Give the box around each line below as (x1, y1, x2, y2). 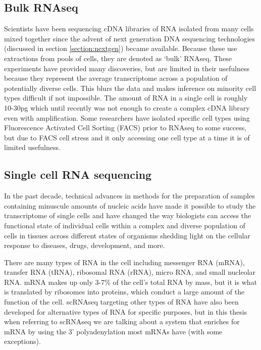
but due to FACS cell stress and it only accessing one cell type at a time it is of (4, 132, 250, 142)
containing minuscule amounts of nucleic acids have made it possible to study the (4, 200, 256, 211)
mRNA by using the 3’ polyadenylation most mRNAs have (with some (4, 326, 223, 336)
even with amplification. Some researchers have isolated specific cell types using (4, 112, 250, 123)
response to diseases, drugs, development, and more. (4, 240, 165, 251)
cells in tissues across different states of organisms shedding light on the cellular (4, 230, 250, 240)
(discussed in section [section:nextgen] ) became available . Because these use (4, 43, 237, 54)
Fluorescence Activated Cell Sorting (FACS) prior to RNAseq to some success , (4, 122, 247, 133)
